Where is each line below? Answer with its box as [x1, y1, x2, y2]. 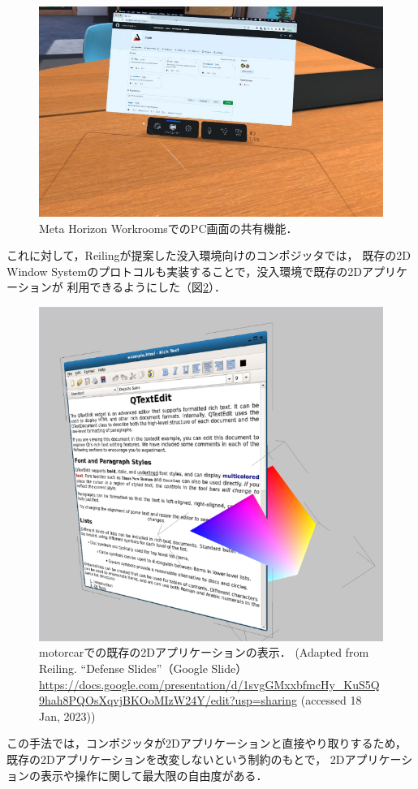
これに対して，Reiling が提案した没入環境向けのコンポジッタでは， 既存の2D [6, 247, 411, 264]
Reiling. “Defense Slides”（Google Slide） [39, 659, 248, 676]
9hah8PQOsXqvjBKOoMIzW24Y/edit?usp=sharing [39, 692, 298, 709]
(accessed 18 [300, 692, 362, 709]
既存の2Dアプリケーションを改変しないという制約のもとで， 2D [6, 750, 345, 767]
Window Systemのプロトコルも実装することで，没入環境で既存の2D [6, 262, 362, 279]
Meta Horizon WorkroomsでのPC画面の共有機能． [39, 219, 298, 236]
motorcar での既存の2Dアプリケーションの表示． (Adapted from [39, 644, 369, 661]
